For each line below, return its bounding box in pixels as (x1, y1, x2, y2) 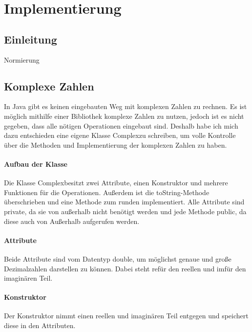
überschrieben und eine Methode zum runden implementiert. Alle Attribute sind (4, 197, 245, 207)
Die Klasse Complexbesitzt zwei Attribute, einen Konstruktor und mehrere (4, 177, 228, 188)
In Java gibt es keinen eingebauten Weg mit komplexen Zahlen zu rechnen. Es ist (4, 101, 247, 111)
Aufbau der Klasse (4, 158, 67, 169)
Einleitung (4, 31, 57, 46)
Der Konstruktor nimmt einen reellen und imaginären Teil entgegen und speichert (4, 310, 249, 321)
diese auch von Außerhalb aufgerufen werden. (4, 216, 140, 226)
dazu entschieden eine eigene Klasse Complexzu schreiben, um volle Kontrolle (4, 130, 236, 140)
